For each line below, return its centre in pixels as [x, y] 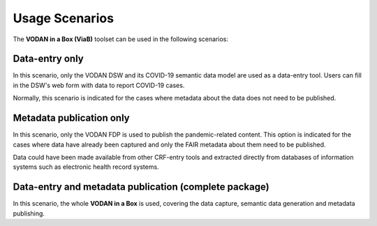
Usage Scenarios [64, 18]
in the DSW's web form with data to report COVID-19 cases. [99, 85]
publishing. [29, 213]
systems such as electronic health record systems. [86, 167]
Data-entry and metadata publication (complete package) [141, 187]
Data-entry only [48, 59]
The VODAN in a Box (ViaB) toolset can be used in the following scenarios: [120, 39]
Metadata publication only [71, 118]
